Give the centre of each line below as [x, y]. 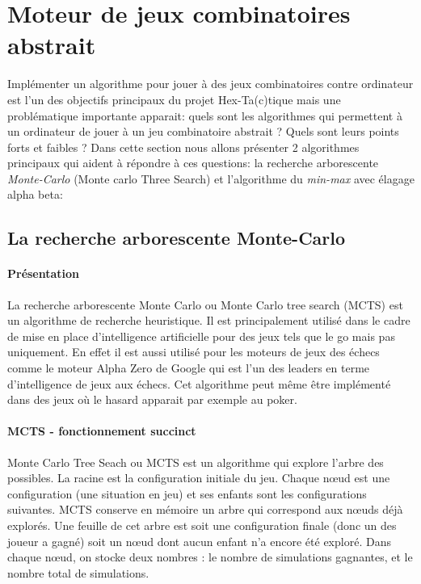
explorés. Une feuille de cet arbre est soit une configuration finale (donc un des [202, 525]
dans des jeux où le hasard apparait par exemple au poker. [152, 399]
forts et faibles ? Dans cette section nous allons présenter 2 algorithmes [183, 147]
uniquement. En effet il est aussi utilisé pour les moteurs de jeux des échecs [194, 352]
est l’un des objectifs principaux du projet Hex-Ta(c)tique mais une [174, 99]
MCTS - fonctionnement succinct [102, 431]
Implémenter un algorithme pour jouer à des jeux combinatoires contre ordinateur [210, 84]
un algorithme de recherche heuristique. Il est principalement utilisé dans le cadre [209, 320]
